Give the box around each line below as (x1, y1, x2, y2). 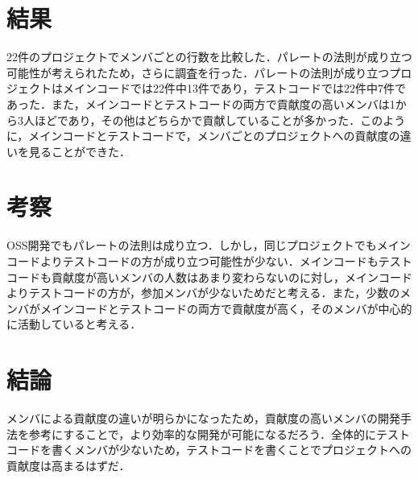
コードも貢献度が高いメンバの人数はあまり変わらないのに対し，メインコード (6, 268, 412, 285)
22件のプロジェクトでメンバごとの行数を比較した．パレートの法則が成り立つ (6, 48, 412, 65)
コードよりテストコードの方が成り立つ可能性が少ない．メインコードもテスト (6, 253, 412, 269)
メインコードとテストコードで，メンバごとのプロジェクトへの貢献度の (28, 127, 400, 144)
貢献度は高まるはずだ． (6, 456, 130, 473)
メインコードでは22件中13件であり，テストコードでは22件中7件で (62, 80, 406, 97)
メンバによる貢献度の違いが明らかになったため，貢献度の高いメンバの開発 (6, 410, 400, 427)
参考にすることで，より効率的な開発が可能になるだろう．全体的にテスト (28, 425, 410, 442)
